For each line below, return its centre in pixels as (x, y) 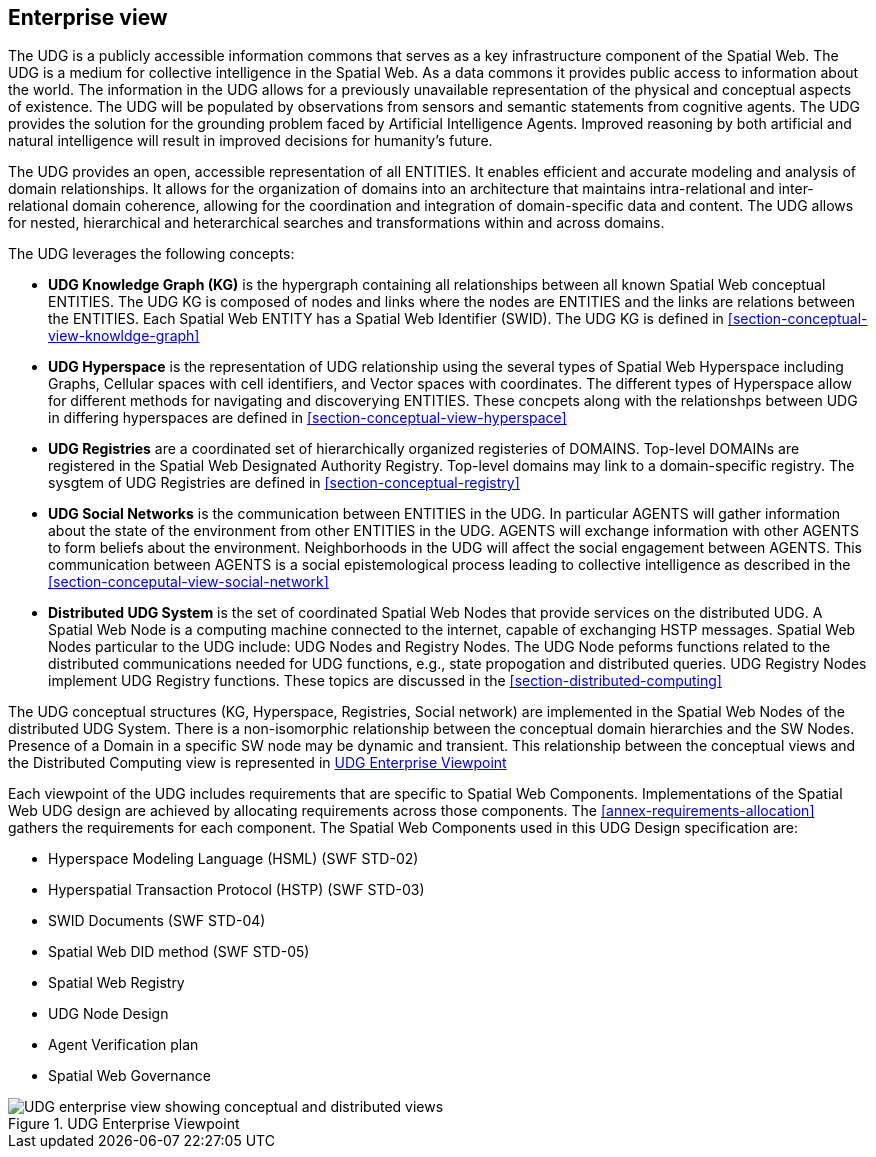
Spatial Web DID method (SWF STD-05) (179, 952)
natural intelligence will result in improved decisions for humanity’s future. (250, 141)
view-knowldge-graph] (124, 336)
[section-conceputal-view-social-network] (188, 582)
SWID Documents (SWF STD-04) (157, 921)
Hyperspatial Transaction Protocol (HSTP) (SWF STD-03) (236, 890)
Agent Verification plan (123, 1045)
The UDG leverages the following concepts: (151, 254)
